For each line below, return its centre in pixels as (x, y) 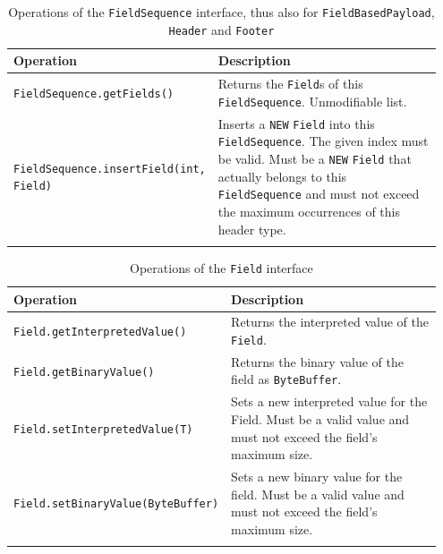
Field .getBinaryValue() (84, 372)
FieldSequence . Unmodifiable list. (312, 101)
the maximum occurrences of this (309, 211)
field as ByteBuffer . (286, 379)
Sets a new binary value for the (317, 476)
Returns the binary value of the (317, 361)
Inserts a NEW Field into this (296, 123)
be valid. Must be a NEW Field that (315, 159)
